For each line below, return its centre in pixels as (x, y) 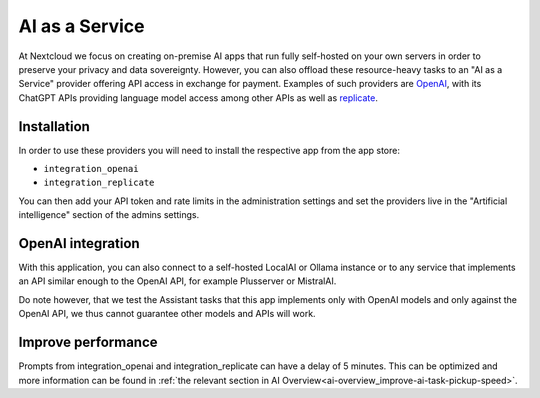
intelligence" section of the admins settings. (109, 215)
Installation (54, 126)
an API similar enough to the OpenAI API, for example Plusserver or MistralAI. (177, 281)
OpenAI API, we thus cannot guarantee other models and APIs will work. (167, 314)
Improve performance (88, 342)
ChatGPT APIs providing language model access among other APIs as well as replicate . (198, 97)
